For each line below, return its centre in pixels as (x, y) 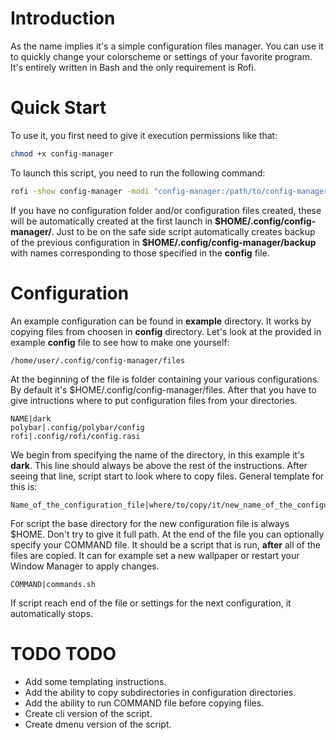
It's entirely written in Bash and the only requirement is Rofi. (133, 67)
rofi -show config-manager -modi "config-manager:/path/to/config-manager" (171, 191)
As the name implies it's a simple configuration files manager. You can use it (167, 46)
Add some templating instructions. (95, 681)
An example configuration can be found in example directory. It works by (161, 321)
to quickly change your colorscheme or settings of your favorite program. (161, 56)
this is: (24, 486)
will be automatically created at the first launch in (111, 221)
